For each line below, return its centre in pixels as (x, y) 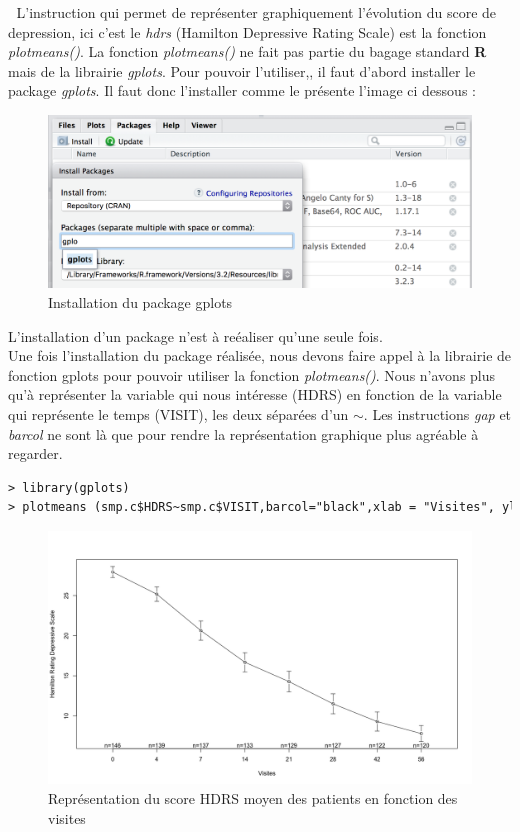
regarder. (35, 453)
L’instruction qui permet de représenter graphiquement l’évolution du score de (256, 12)
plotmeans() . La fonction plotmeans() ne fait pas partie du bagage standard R (247, 51)
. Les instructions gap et (437, 414)
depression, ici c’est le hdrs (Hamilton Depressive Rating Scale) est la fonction (247, 31)
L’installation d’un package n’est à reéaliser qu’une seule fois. (195, 335)
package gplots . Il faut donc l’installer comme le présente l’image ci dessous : (242, 90)
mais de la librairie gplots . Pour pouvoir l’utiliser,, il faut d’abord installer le (242, 70)
